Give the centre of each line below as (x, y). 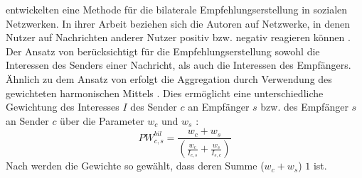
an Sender (27, 120)
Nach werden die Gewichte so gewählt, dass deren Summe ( (135, 166)
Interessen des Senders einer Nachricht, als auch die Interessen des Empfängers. (179, 65)
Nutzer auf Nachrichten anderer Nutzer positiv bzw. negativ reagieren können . (178, 37)
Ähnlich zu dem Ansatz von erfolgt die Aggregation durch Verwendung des (169, 78)
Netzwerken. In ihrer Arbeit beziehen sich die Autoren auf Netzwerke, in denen (178, 23)
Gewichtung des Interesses (63, 107)
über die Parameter (102, 120)
